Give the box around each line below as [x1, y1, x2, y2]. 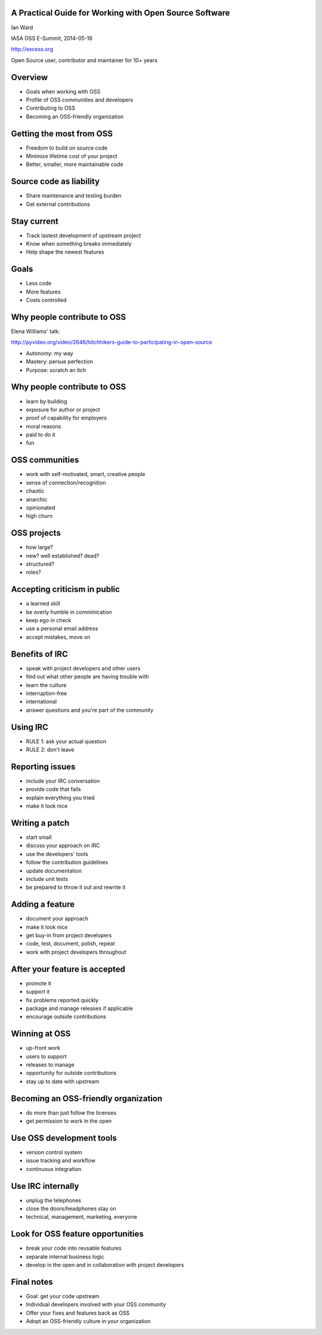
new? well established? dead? [26, 552, 100, 559]
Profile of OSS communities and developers [26, 96, 134, 103]
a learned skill [26, 600, 61, 607]
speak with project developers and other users [26, 665, 141, 672]
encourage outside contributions [26, 1013, 107, 1020]
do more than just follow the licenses [26, 1109, 116, 1116]
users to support [26, 1053, 67, 1060]
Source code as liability [11, 177, 100, 187]
